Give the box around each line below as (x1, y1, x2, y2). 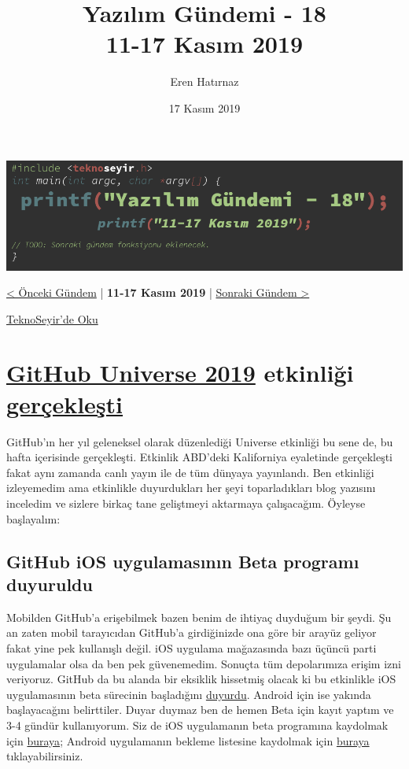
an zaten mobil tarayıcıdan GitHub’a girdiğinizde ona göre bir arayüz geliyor (6, 624, 377, 641)
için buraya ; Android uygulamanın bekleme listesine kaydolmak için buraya (6, 732, 370, 749)
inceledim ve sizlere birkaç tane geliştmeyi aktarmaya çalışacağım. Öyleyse (6, 494, 366, 511)
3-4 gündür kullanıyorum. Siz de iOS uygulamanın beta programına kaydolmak (6, 716, 389, 733)
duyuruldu (6, 571, 93, 596)
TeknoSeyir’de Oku (6, 310, 98, 327)
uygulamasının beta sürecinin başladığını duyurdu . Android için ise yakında (6, 686, 371, 702)
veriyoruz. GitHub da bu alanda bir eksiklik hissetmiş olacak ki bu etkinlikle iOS (6, 671, 396, 687)
